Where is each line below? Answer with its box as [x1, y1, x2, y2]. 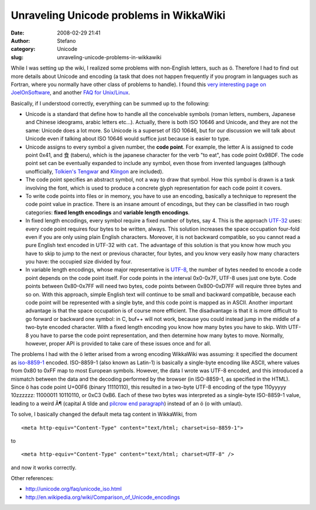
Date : [11, 29, 25, 36]
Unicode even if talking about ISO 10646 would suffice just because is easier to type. [25, 135, 231, 142]
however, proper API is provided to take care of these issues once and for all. [25, 340, 212, 347]
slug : [11, 53, 23, 61]
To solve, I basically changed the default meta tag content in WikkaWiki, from [11, 410, 197, 418]
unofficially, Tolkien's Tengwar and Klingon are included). [25, 167, 164, 175]
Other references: [11, 475, 54, 482]
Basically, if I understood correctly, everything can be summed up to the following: [11, 100, 210, 107]
